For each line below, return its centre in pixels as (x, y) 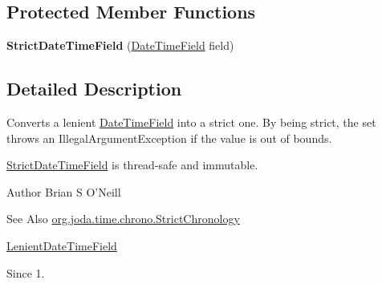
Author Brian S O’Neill (64, 191)
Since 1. (26, 272)
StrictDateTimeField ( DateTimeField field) (120, 45)
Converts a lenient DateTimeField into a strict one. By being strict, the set (191, 122)
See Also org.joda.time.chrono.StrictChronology (123, 219)
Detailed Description (94, 89)
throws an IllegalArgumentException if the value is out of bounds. (169, 138)
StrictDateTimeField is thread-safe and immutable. (132, 165)
